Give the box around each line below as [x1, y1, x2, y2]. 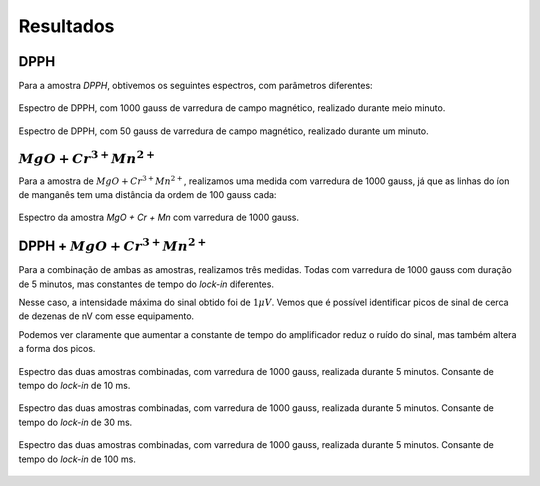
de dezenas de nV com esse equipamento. [18, 310, 195, 322]
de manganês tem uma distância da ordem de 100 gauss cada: [18, 188, 277, 200]
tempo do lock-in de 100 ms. [18, 453, 137, 465]
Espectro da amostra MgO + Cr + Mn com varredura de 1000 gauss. [18, 211, 300, 224]
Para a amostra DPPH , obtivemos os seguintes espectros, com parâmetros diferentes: [18, 80, 374, 92]
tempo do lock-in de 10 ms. [18, 379, 131, 391]
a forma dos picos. [18, 343, 96, 355]
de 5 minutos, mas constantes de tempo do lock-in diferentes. [18, 278, 275, 290]
